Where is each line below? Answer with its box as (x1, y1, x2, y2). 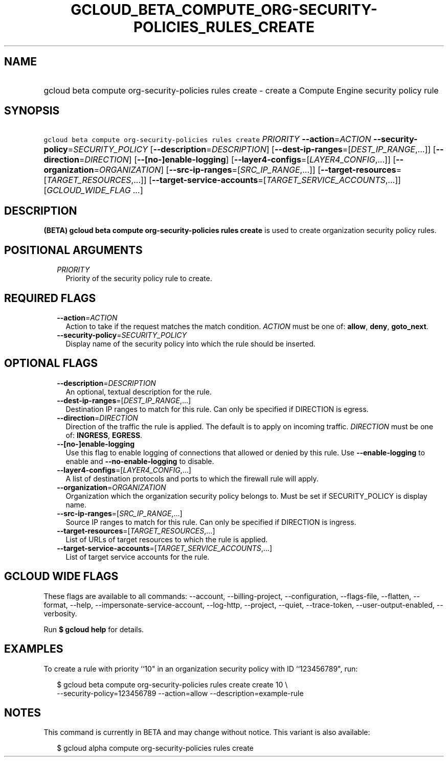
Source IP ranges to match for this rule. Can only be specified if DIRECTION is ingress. (65, 517, 356, 526)
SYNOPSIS (4, 104, 60, 118)
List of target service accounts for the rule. (65, 552, 210, 561)
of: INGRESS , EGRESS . (65, 430, 143, 440)
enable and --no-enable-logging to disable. (65, 456, 214, 466)
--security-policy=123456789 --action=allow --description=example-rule (57, 688, 304, 698)
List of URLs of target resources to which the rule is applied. (65, 535, 268, 544)
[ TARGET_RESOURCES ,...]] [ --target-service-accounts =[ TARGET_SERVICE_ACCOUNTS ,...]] (43, 175, 401, 186)
